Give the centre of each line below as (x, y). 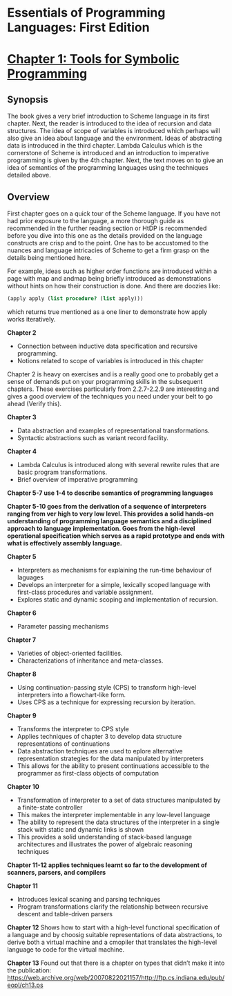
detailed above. (29, 175)
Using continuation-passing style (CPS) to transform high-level (107, 687)
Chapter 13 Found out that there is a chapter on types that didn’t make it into (116, 963)
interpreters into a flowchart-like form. (71, 694)
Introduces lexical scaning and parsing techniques (89, 899)
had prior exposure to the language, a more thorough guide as (96, 221)
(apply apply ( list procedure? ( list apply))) (75, 299)
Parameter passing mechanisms (63, 626)
